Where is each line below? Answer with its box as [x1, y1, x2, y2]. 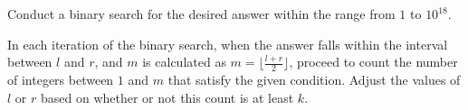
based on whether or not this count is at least [40, 87, 294, 106]
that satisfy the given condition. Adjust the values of [167, 70, 461, 89]
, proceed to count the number [289, 52, 458, 71]
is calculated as [142, 52, 226, 71]
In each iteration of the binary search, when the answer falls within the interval [7, 34, 448, 53]
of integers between [7, 70, 114, 89]
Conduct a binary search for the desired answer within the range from [7, 5, 396, 23]
